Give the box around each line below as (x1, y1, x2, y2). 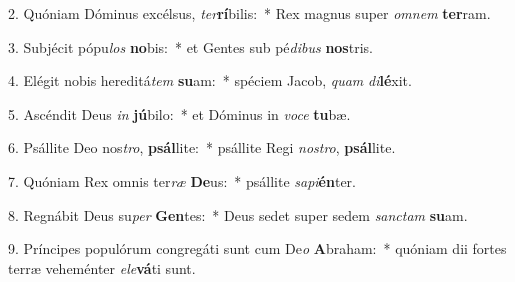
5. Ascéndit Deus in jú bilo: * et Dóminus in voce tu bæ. (8, 103, 351, 124)
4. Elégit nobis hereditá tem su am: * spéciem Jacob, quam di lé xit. (8, 70, 412, 91)
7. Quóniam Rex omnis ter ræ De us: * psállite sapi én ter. (8, 170, 356, 191)
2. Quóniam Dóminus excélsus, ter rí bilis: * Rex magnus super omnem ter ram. (8, 3, 491, 23)
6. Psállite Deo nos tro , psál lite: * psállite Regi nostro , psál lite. (8, 137, 396, 158)
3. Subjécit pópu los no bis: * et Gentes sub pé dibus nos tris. (8, 36, 373, 57)
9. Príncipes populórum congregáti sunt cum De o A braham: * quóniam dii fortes (8, 238, 507, 259)
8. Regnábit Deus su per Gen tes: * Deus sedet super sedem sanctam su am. (8, 204, 468, 225)
